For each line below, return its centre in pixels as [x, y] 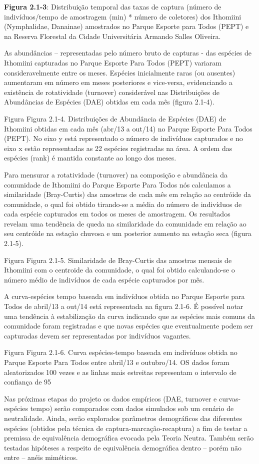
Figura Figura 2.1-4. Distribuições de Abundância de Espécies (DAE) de [115, 118]
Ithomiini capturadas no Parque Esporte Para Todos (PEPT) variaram [113, 62]
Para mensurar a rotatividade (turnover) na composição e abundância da [116, 174]
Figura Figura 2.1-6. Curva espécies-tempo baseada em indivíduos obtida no [121, 352]
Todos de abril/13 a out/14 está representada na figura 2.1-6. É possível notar [124, 306]
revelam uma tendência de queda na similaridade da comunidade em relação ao [125, 223]
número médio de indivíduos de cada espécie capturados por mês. [104, 279]
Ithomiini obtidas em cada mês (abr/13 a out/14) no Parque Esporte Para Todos [128, 128]
